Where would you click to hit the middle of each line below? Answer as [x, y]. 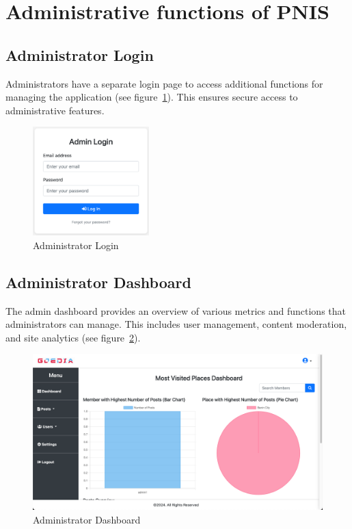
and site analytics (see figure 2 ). [73, 337]
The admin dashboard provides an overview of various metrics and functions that [176, 310]
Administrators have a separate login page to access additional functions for [164, 83]
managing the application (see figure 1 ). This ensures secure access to [152, 97]
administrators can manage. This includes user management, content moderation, [176, 324]
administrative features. [55, 110]
